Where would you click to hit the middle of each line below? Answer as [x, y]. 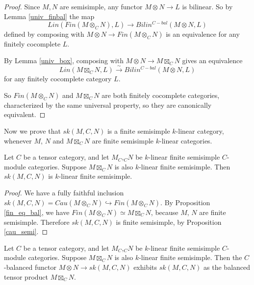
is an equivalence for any [203, 34]
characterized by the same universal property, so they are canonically [108, 105]
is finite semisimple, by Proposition [169, 222]
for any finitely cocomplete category [58, 79]
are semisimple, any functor [101, 6]
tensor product [26, 276]
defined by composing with [44, 34]
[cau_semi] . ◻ [26, 231]
